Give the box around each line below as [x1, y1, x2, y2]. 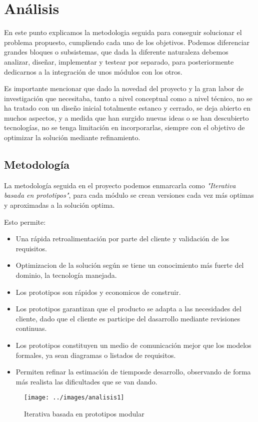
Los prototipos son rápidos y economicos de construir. [15, 286, 181, 297]
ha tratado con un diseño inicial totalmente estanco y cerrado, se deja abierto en [4, 103, 251, 113]
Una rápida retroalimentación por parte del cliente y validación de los [15, 233, 229, 244]
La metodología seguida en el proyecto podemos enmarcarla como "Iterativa [4, 180, 236, 190]
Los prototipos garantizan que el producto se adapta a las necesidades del [15, 303, 241, 314]
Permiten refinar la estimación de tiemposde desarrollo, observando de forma [15, 366, 251, 377]
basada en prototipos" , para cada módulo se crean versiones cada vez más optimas [4, 190, 254, 200]
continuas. [15, 323, 47, 333]
